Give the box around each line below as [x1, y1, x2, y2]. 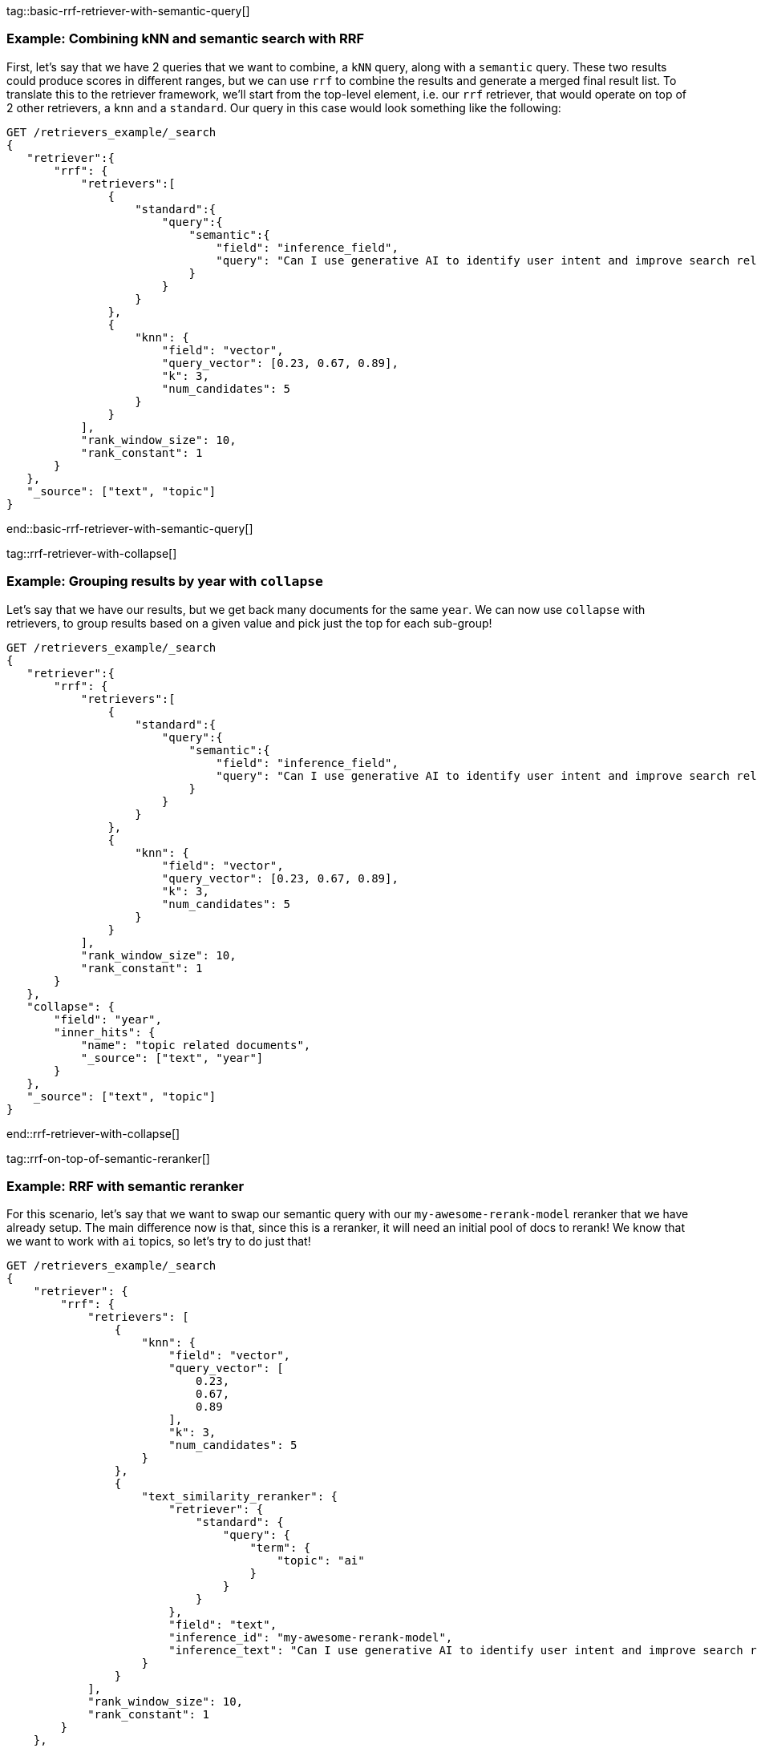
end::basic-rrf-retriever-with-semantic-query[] [6, 521, 253, 535]
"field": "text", [168, 1618, 277, 1632]
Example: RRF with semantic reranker [6, 1177, 245, 1194]
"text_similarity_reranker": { [141, 1490, 338, 1504]
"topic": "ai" [277, 1554, 365, 1568]
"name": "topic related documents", [80, 1038, 311, 1052]
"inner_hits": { [54, 1025, 156, 1039]
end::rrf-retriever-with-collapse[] [6, 1126, 180, 1140]
